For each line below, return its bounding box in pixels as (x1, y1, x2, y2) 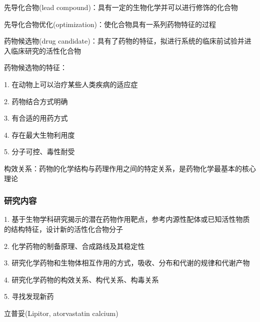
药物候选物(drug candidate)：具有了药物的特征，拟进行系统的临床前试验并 (4, 36, 244, 46)
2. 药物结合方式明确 (4, 96, 68, 106)
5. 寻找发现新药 (4, 291, 54, 301)
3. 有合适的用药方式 (4, 113, 68, 123)
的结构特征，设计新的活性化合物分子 (4, 223, 123, 234)
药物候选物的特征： (4, 62, 67, 73)
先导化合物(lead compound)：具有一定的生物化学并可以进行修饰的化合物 (4, 2, 238, 12)
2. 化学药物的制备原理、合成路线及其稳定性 (4, 240, 145, 251)
